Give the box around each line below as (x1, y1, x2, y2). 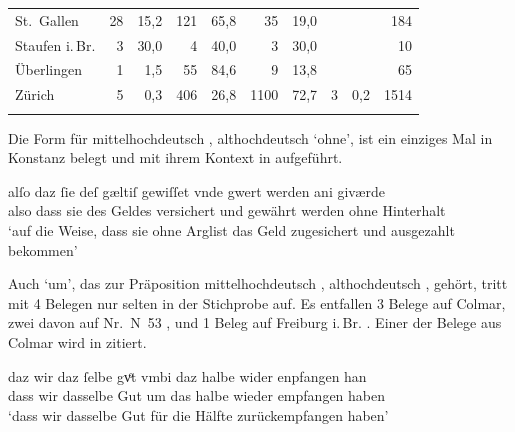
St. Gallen (15, 9, 79, 30)
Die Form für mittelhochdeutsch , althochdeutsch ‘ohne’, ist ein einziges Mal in (8, 127, 493, 148)
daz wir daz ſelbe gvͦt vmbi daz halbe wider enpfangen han (8, 365, 367, 386)
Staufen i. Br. (15, 34, 96, 55)
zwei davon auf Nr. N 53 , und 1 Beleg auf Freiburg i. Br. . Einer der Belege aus (8, 312, 502, 333)
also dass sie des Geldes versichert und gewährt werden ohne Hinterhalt (8, 200, 446, 221)
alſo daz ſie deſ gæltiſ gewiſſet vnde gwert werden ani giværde (8, 180, 385, 201)
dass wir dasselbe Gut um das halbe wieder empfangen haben (8, 385, 386, 406)
